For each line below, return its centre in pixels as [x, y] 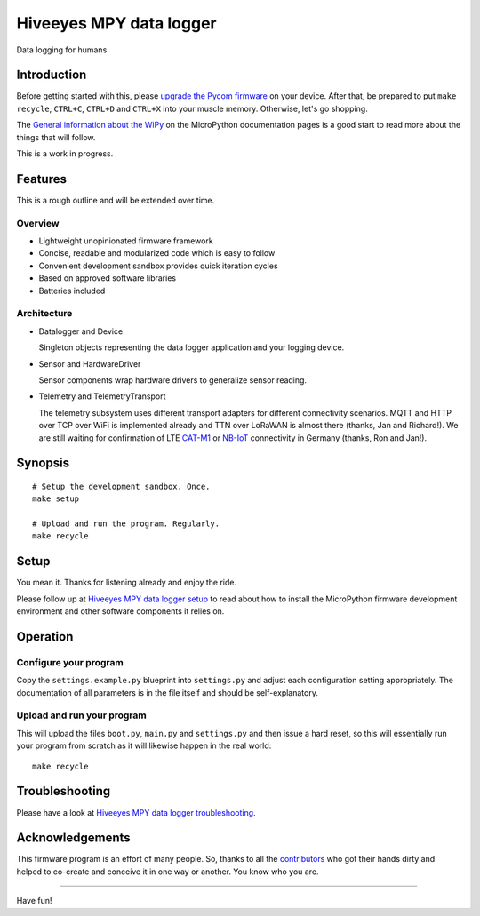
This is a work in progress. [65, 154]
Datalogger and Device [81, 331]
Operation [45, 637]
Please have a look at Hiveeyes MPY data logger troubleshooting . [136, 812]
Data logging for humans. [63, 50]
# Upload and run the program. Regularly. [126, 524]
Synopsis [43, 463]
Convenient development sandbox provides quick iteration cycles [159, 266]
